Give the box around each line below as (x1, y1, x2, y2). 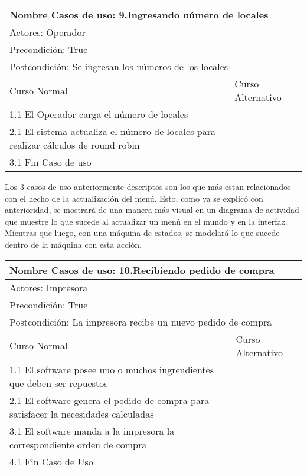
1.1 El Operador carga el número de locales (9, 107, 188, 121)
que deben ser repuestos (9, 376, 108, 390)
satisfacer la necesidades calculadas (9, 406, 154, 421)
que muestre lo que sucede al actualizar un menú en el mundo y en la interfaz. (5, 215, 288, 227)
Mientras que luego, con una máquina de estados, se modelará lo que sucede (5, 226, 280, 239)
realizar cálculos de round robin (9, 138, 140, 152)
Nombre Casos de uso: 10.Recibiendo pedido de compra (9, 262, 275, 277)
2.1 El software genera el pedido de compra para (9, 393, 210, 407)
